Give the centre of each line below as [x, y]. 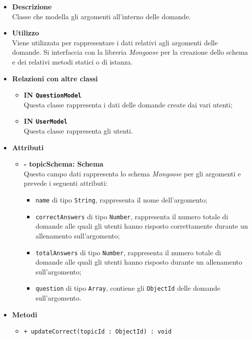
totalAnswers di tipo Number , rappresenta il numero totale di [128, 252]
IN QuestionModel [53, 95]
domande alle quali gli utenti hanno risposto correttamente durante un [142, 226]
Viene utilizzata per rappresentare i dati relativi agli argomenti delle [115, 42]
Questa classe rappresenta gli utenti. [78, 131]
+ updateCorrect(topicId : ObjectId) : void [98, 332]
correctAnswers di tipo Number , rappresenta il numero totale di [132, 216]
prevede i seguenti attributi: [66, 183]
